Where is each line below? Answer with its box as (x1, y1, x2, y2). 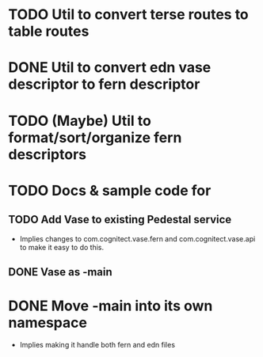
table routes (8, 22, 90, 40)
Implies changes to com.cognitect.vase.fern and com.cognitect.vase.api (19, 234, 256, 243)
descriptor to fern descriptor (8, 75, 200, 93)
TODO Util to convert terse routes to (8, 6, 250, 24)
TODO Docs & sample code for (8, 181, 212, 199)
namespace (8, 314, 87, 332)
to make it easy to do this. (19, 242, 105, 252)
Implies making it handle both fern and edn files (19, 340, 176, 349)
